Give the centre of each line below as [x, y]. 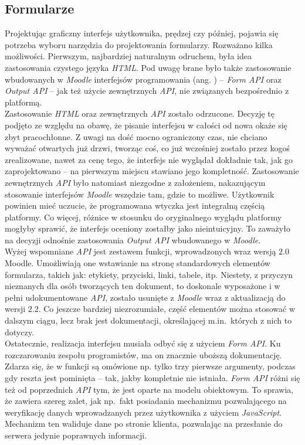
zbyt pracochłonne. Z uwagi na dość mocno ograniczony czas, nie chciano [136, 136]
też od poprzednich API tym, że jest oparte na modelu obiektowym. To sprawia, [149, 389]
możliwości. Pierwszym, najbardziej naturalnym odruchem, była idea [128, 56]
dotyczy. [19, 332]
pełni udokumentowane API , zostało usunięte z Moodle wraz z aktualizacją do [145, 297]
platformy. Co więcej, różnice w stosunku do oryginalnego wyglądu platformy [143, 217]
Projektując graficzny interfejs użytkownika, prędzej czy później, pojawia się [142, 33]
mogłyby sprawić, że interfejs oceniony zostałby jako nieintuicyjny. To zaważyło [148, 228]
